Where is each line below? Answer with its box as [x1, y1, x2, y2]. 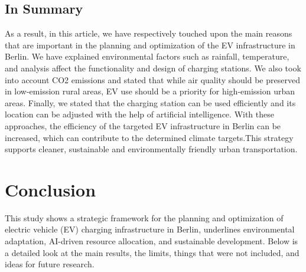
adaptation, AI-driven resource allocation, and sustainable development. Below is [5, 235, 298, 247]
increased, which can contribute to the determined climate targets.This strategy [5, 131, 294, 143]
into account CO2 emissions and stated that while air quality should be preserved [5, 73, 300, 86]
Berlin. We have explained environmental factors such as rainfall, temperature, [5, 50, 289, 63]
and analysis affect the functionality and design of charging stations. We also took [5, 61, 301, 74]
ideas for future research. [5, 258, 95, 270]
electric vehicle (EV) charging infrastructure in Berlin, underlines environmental [5, 223, 295, 235]
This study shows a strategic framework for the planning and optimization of [5, 211, 284, 224]
